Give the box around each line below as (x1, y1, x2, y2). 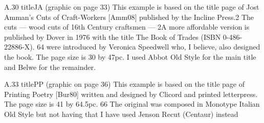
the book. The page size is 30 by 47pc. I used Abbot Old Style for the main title (4, 51, 256, 62)
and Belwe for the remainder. (4, 61, 96, 72)
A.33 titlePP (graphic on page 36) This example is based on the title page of (4, 79, 245, 89)
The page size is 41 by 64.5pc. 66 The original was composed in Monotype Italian (4, 99, 260, 109)
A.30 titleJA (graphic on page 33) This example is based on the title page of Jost (4, 2, 259, 12)
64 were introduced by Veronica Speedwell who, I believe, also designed (37, 41, 260, 52)
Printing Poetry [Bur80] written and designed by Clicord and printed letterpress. (4, 88, 258, 99)
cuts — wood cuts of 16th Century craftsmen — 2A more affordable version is (4, 21, 250, 32)
